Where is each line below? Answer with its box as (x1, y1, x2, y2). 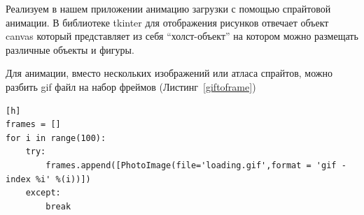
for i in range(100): (6, 133, 106, 143)
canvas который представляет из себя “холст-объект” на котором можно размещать (6, 29, 358, 43)
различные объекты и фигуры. (6, 42, 134, 57)
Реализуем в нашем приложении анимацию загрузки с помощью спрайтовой (6, 1, 331, 15)
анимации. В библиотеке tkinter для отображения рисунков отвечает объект (6, 15, 329, 29)
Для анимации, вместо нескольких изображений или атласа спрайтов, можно (6, 66, 332, 80)
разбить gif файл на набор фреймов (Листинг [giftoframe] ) (6, 79, 256, 94)
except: (25, 188, 61, 198)
